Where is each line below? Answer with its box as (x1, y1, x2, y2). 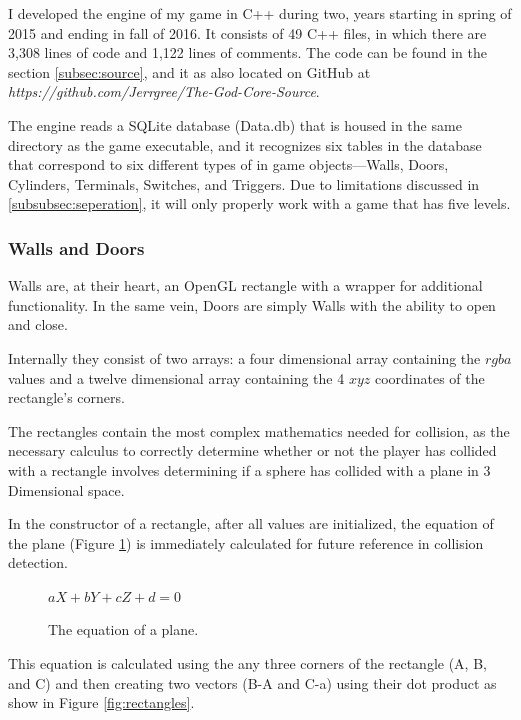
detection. (8, 552, 68, 573)
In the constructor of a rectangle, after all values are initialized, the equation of (8, 513, 494, 534)
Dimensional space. (8, 479, 125, 500)
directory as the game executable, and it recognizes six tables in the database (8, 134, 482, 155)
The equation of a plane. (48, 619, 199, 640)
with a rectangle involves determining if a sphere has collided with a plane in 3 (8, 459, 491, 480)
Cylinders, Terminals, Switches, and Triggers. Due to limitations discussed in (8, 173, 480, 194)
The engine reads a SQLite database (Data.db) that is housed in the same (8, 114, 462, 135)
